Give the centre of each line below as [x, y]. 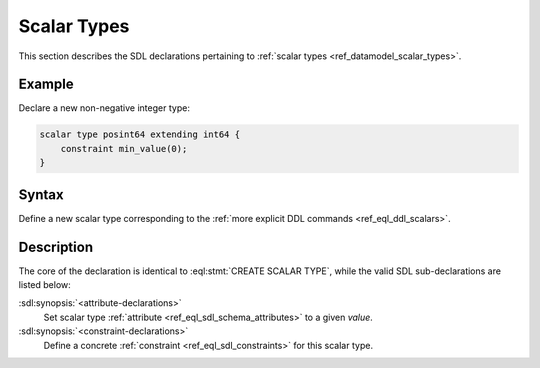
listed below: [45, 285]
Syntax [41, 194]
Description [56, 246]
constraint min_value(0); [124, 148]
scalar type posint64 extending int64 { [139, 134]
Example [46, 84]
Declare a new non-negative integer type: [104, 108]
